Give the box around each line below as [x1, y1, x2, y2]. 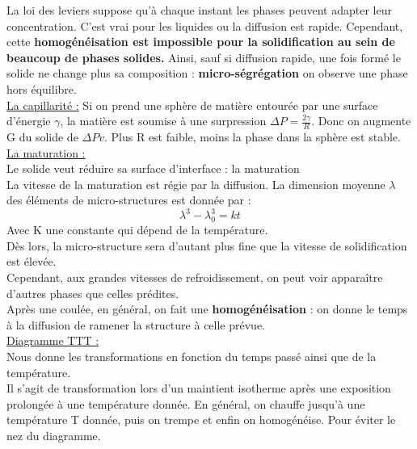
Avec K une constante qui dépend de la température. [6, 221, 268, 238]
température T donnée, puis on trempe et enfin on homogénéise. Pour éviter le [6, 411, 396, 428]
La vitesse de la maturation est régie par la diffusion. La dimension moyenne [6, 175, 385, 192]
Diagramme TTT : [6, 332, 99, 349]
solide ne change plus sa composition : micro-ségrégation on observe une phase [6, 65, 408, 82]
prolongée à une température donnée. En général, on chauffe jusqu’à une [6, 395, 365, 412]
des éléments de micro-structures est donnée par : [6, 191, 251, 208]
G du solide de [6, 128, 78, 145]
